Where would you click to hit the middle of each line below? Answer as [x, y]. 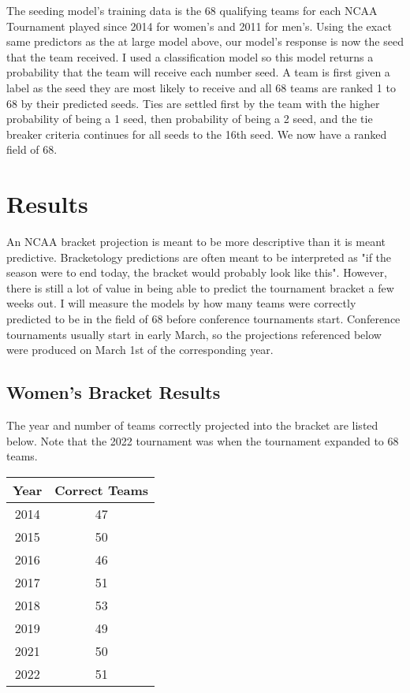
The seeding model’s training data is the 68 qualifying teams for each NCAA [192, 10]
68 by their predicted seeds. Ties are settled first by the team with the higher [193, 103]
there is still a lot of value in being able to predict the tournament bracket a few [200, 287]
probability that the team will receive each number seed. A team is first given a [198, 72]
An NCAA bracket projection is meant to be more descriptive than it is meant [196, 242]
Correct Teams [102, 490]
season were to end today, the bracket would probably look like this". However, [197, 272]
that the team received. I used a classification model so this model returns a [190, 56]
